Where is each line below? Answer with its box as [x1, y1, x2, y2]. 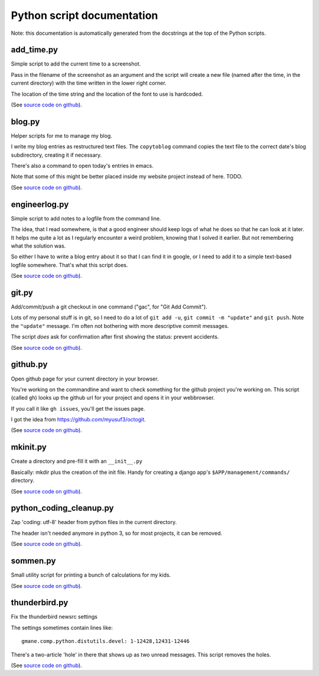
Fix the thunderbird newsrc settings [11, 613, 97, 620]
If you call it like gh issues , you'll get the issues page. [11, 405, 145, 412]
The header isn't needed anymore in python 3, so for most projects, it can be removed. [11, 529, 223, 537]
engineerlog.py [11, 199, 69, 209]
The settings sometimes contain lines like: [11, 624, 113, 631]
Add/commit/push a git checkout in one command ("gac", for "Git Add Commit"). [11, 303, 208, 310]
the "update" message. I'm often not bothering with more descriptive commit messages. [11, 322, 229, 329]
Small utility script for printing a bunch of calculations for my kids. [11, 571, 171, 578]
